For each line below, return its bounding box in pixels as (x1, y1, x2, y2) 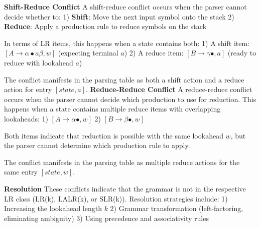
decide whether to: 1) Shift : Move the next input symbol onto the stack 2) (4, 11, 234, 21)
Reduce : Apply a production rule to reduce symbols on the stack (4, 21, 207, 31)
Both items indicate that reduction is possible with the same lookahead (4, 130, 223, 140)
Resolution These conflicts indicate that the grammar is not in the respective (4, 183, 246, 193)
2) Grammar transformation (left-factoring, (110, 203, 243, 213)
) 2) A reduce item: (124, 47, 184, 58)
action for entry (4, 84, 52, 94)
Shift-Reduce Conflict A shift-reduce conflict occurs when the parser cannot (4, 1, 247, 11)
